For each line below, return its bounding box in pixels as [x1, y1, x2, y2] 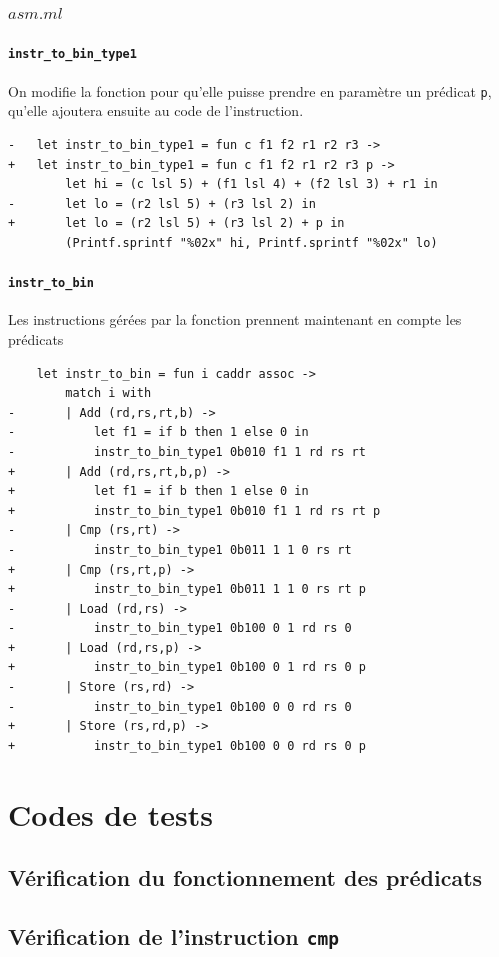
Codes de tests [8, 793, 213, 834]
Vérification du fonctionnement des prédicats [8, 862, 483, 893]
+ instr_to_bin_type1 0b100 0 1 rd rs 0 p [8, 660, 366, 675]
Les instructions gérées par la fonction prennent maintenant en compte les [8, 309, 462, 330]
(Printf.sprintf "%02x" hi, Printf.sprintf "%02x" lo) [65, 235, 438, 250]
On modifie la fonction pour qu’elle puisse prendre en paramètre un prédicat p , [8, 80, 492, 101]
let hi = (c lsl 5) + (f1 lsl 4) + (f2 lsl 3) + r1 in [65, 177, 438, 192]
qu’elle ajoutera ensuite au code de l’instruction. [8, 100, 304, 121]
